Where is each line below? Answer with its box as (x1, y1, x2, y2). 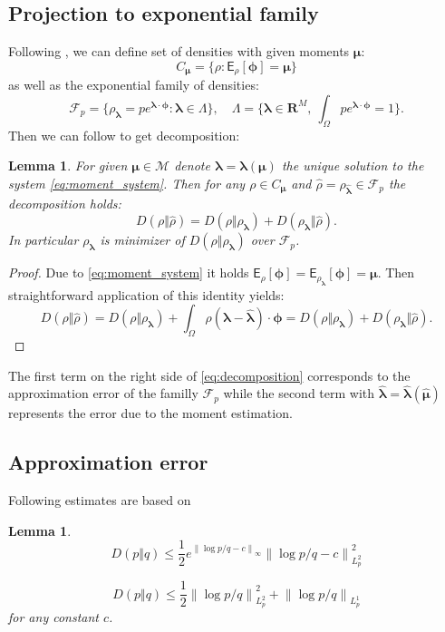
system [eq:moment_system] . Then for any (8, 173, 246, 192)
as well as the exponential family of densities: (8, 75, 259, 94)
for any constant (8, 607, 100, 626)
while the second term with (223, 384, 375, 403)
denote (174, 156, 210, 175)
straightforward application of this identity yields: (8, 285, 285, 304)
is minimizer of (100, 230, 185, 249)
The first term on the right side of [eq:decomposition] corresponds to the (8, 365, 411, 384)
